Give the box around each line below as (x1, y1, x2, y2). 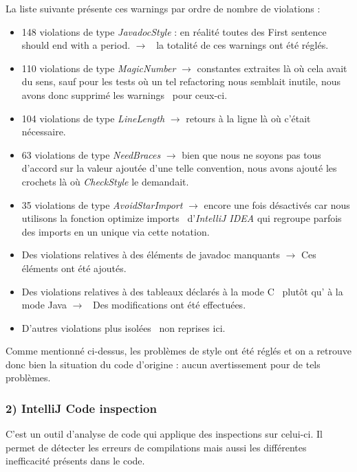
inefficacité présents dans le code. (6, 453, 145, 468)
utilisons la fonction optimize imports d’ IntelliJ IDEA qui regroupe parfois (21, 211, 342, 225)
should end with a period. (21, 38, 131, 52)
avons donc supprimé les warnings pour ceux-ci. (21, 87, 228, 102)
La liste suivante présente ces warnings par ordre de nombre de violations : (6, 1, 321, 15)
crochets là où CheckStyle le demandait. (21, 174, 189, 188)
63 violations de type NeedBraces (21, 147, 161, 161)
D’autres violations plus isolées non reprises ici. (21, 320, 226, 335)
